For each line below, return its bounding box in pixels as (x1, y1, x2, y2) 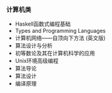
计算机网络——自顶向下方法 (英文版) (15, 35, 106, 42)
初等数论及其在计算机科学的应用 (15, 50, 95, 57)
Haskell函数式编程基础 (15, 20, 71, 28)
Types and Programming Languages (15, 27, 106, 35)
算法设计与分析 (15, 42, 53, 49)
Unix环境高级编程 (15, 57, 59, 64)
